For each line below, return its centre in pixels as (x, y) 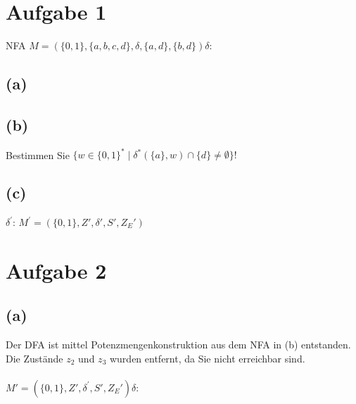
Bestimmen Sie (38, 154)
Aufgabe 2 (56, 270)
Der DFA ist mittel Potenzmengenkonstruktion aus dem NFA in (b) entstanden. (178, 345)
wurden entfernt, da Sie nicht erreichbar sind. (207, 358)
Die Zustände (34, 358)
